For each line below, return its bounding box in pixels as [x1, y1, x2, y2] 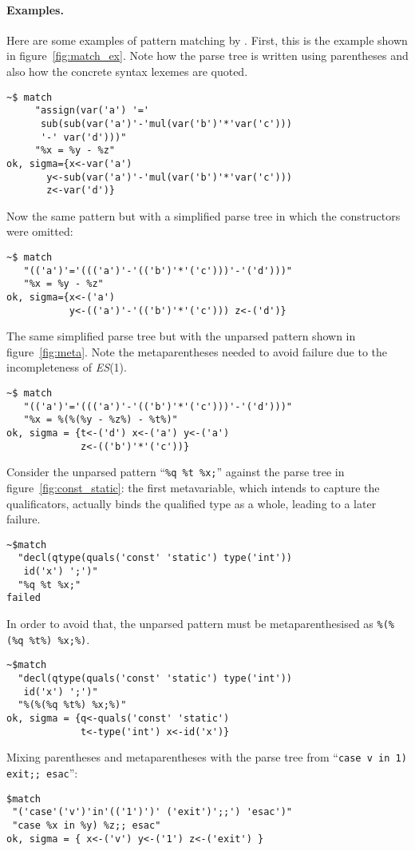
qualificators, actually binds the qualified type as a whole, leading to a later [6, 495, 377, 511]
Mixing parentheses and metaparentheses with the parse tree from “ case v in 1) [6, 749, 407, 766]
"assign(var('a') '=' [34, 105, 149, 117]
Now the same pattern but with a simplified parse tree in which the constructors [6, 207, 401, 224]
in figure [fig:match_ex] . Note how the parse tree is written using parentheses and [6, 47, 409, 64]
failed [6, 592, 41, 604]
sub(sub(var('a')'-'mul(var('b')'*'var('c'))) [40, 117, 292, 129]
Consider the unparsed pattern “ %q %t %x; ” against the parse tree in [6, 463, 345, 480]
